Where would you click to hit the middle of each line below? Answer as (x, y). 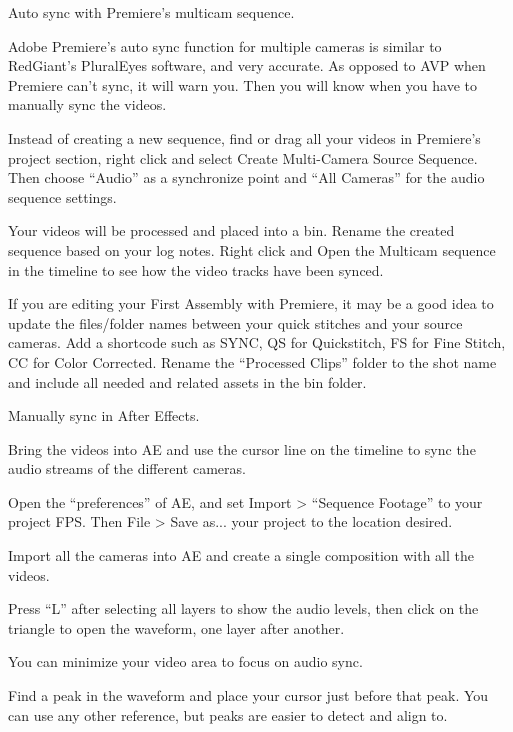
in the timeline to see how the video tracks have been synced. (196, 269)
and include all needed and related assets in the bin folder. (187, 381)
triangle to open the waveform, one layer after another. (176, 627)
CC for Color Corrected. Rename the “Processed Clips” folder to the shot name (252, 361)
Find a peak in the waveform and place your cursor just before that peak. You (248, 695)
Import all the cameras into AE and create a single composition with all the (241, 555)
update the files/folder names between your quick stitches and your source (235, 322)
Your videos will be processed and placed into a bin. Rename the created (231, 230)
